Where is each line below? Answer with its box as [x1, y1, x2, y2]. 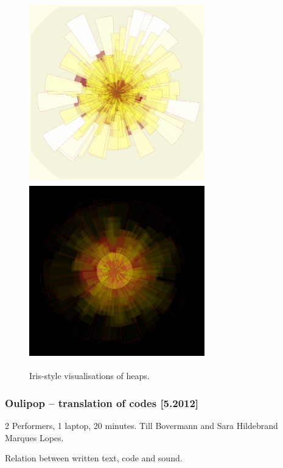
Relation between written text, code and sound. [5, 452, 183, 464]
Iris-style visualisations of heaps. [29, 369, 150, 382]
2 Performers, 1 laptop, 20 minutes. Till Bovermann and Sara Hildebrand [5, 419, 278, 431]
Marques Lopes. [5, 431, 64, 444]
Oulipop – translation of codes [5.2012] [5, 395, 199, 410]
